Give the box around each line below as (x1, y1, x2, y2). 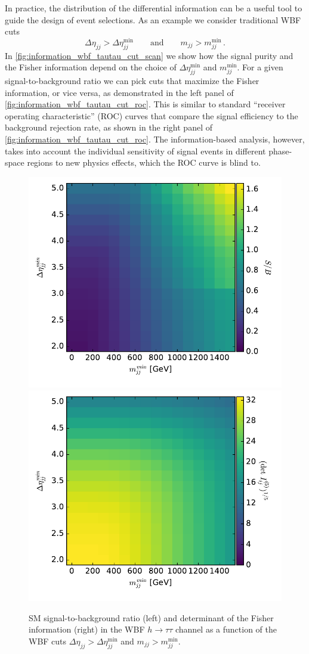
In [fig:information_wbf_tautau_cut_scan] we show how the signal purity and (5, 49, 293, 61)
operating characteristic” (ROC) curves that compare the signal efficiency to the (5, 109, 298, 122)
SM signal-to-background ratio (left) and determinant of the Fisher (29, 611, 274, 624)
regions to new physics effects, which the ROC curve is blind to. (27, 156, 261, 169)
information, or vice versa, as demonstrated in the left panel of (5, 86, 234, 98)
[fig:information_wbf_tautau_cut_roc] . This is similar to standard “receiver (5, 98, 286, 110)
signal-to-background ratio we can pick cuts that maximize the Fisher (5, 75, 259, 87)
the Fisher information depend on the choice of (5, 61, 177, 73)
